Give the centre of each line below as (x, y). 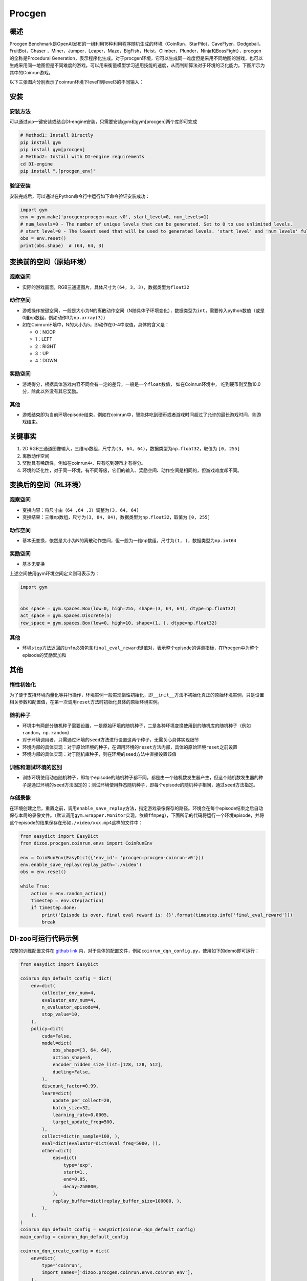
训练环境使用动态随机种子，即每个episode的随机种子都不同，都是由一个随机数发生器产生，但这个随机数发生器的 (140, 778)
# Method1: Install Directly (57, 135)
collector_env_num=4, (69, 993)
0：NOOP (45, 332)
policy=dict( (47, 1029)
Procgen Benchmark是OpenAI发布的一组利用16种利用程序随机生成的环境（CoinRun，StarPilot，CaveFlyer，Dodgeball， (136, 44)
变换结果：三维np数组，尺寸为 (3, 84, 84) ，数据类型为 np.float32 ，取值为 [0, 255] (116, 517)
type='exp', (78, 1165)
